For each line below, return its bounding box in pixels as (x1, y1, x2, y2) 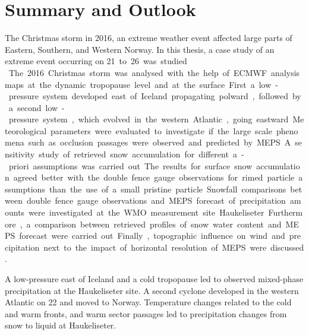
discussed (270, 241, 304, 253)
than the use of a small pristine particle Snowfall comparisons (49, 182, 286, 195)
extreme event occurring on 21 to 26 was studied (5, 55, 187, 67)
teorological (5, 124, 47, 137)
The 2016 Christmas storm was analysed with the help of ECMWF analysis (8, 66, 300, 78)
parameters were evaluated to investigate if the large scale (51, 124, 272, 137)
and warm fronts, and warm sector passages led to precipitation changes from (5, 307, 287, 320)
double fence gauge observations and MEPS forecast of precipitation (26, 194, 286, 207)
